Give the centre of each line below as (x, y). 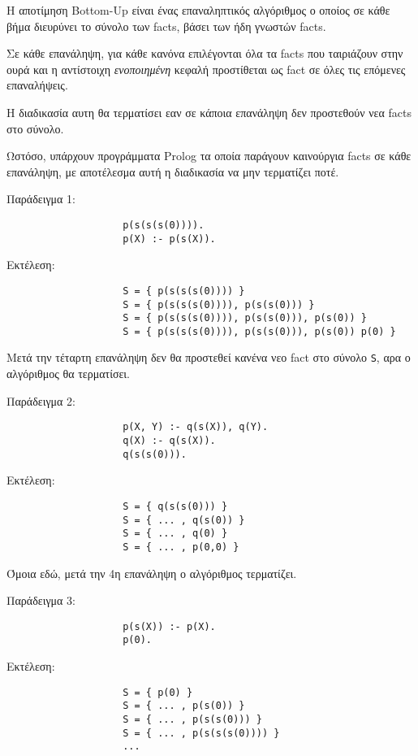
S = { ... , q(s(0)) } (184, 520)
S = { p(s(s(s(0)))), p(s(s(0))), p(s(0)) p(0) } (259, 331)
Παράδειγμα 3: (41, 600)
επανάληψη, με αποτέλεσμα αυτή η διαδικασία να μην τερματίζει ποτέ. (173, 171)
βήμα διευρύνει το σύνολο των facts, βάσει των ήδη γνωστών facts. (166, 26)
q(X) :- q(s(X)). (169, 440)
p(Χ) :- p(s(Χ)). (169, 239)
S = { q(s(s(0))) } (175, 506)
